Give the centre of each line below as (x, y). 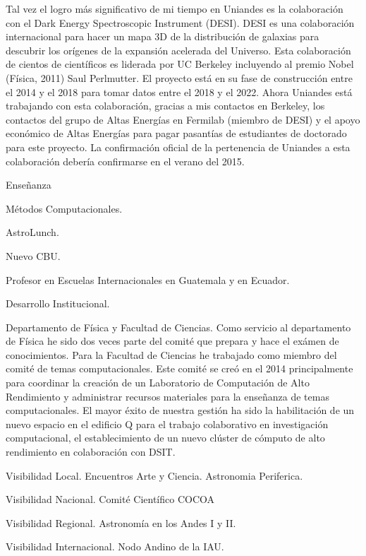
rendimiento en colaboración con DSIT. (91, 452)
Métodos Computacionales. (64, 208)
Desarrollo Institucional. (58, 303)
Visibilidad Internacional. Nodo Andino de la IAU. (115, 546)
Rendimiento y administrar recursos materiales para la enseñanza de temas (167, 396)
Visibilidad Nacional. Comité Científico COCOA (110, 499)
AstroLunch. (32, 232)
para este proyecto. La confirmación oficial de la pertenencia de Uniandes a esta (178, 147)
